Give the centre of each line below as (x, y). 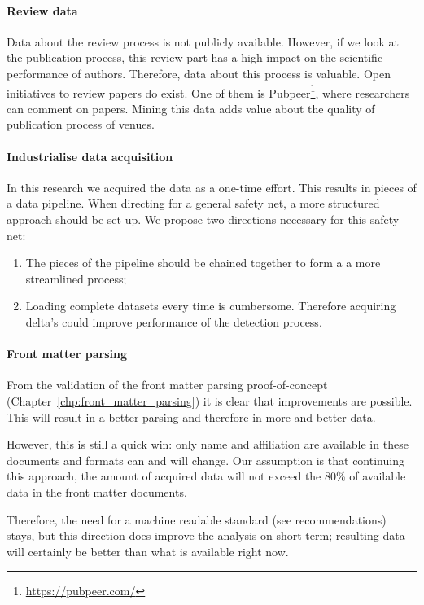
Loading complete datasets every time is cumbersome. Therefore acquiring (211, 306)
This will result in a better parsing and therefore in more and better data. (191, 416)
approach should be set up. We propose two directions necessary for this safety (203, 219)
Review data (42, 10)
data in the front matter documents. (97, 491)
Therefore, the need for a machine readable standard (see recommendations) (197, 519)
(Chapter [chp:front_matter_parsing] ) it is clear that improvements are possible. (210, 400)
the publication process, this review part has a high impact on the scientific (195, 57)
